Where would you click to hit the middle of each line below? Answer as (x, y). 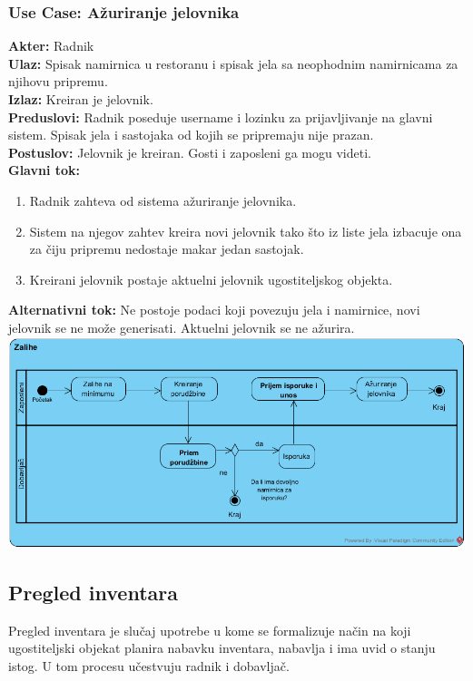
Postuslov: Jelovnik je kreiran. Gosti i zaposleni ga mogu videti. (190, 152)
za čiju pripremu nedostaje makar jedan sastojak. (167, 249)
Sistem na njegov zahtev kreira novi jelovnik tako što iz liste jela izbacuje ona (246, 231)
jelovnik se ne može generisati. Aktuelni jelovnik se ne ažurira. (182, 327)
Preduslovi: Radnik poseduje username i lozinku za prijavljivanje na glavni (221, 117)
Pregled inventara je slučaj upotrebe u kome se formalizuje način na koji (210, 630)
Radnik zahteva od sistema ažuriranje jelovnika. (163, 200)
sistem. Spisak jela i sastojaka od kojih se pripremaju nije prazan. (191, 135)
